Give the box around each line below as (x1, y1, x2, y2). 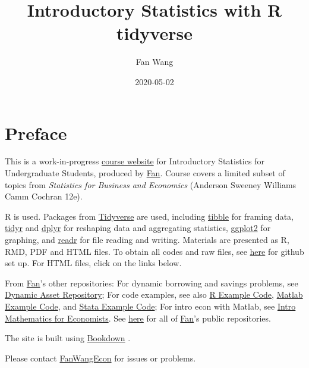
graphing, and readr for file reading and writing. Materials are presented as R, (5, 233, 289, 245)
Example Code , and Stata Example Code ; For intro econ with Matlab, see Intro (5, 300, 296, 312)
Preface (5, 120, 67, 145)
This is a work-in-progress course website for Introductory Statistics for (5, 155, 264, 167)
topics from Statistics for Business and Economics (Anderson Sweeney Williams (5, 178, 297, 191)
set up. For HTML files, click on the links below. (5, 257, 182, 269)
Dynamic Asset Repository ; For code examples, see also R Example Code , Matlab (5, 288, 303, 301)
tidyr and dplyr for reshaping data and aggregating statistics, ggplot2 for (5, 222, 271, 234)
